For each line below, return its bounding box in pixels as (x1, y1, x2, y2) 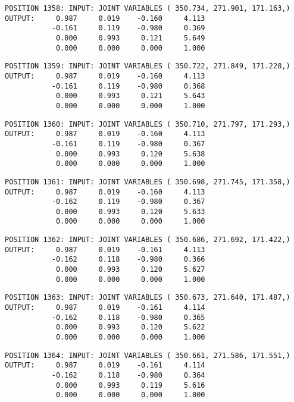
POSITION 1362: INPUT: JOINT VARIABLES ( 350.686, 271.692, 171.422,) (5, 235, 290, 244)
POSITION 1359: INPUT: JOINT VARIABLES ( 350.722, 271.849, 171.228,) (5, 62, 290, 71)
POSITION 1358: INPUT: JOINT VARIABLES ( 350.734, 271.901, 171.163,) (5, 4, 290, 12)
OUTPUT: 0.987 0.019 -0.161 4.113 (5, 245, 205, 254)
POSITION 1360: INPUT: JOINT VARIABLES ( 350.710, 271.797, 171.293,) (5, 120, 290, 128)
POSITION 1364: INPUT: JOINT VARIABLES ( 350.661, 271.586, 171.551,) (5, 351, 290, 360)
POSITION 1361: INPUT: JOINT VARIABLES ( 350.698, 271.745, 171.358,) (5, 177, 290, 186)
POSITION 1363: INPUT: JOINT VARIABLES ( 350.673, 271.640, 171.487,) (5, 293, 290, 302)
